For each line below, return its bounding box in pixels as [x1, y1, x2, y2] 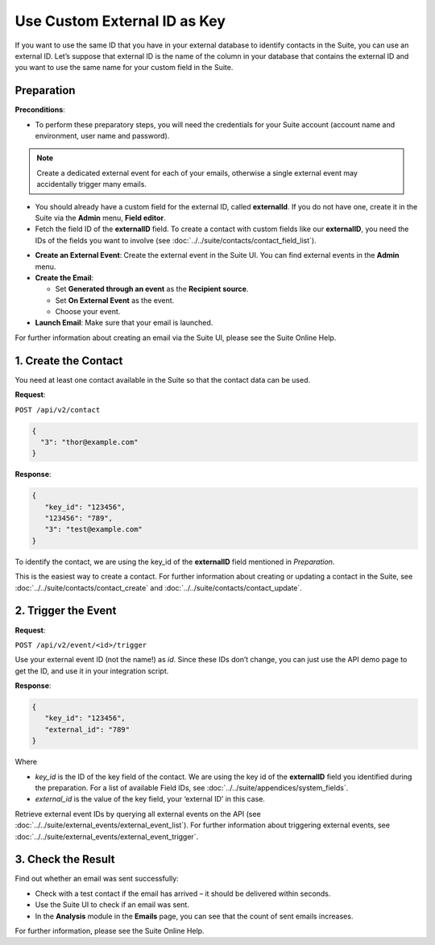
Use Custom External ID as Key [14, 12, 226, 30]
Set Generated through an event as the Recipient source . [55, 284, 249, 294]
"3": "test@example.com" [44, 524, 143, 534]
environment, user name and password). [35, 131, 170, 141]
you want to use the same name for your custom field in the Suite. [14, 63, 234, 73]
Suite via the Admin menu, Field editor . [35, 213, 166, 222]
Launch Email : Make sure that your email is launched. [35, 318, 213, 328]
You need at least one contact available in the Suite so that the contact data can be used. [14, 375, 311, 384]
